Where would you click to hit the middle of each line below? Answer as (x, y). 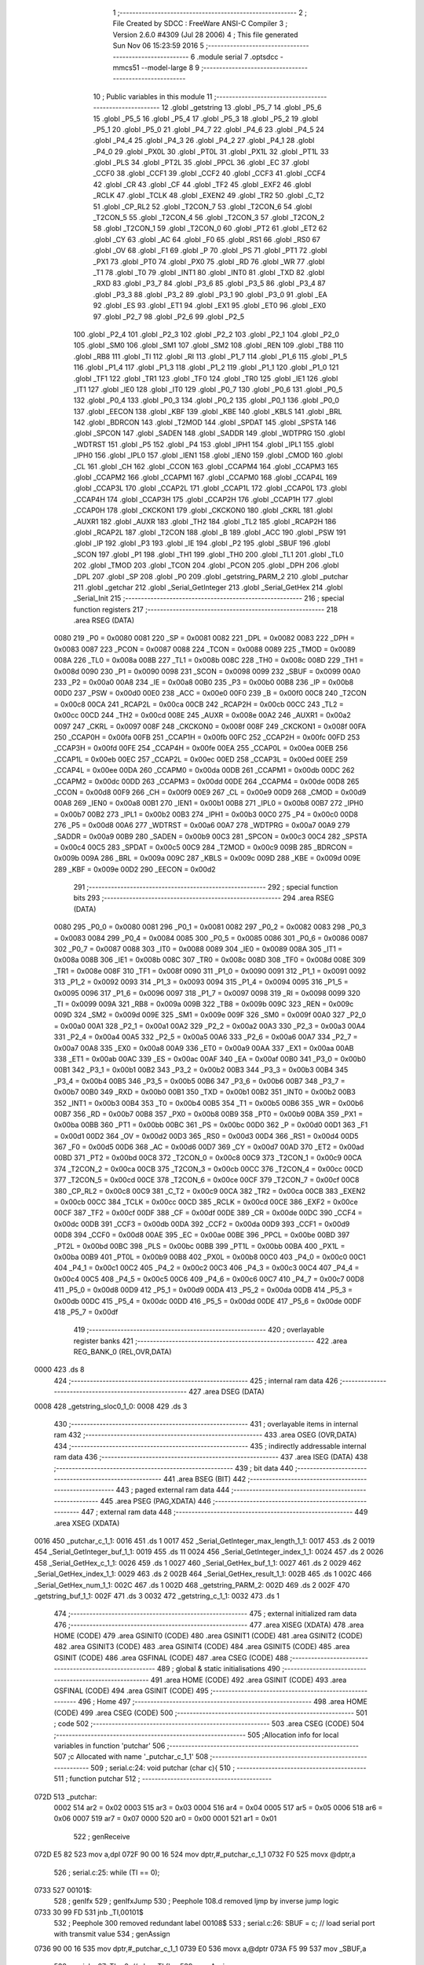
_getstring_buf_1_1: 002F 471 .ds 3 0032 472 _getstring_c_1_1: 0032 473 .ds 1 (157, 1596)
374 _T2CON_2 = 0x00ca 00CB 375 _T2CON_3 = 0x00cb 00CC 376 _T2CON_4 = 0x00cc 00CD (208, 1169)
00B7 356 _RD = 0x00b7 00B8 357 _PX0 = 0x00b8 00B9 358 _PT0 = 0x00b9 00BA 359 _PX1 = (208, 1114)
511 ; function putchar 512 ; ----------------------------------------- (163, 1779)
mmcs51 (126, 68)
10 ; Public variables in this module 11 (153, 96)
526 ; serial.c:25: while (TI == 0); (107, 1872)
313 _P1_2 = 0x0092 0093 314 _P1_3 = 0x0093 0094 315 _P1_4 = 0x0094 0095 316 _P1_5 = (201, 982)
